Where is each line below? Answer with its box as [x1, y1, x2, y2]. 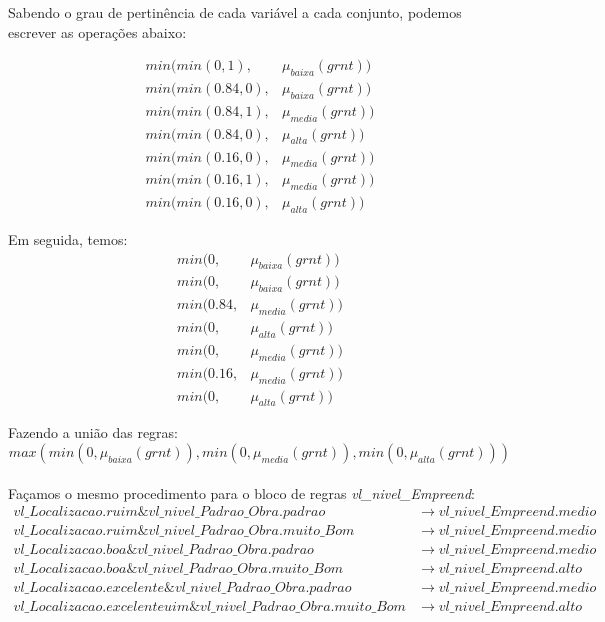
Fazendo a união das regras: [8, 422, 178, 443]
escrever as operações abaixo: [8, 21, 187, 42]
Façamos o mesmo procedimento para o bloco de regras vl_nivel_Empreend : [8, 482, 475, 503]
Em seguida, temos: [8, 228, 128, 249]
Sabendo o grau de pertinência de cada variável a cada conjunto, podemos [8, 2, 462, 22]
